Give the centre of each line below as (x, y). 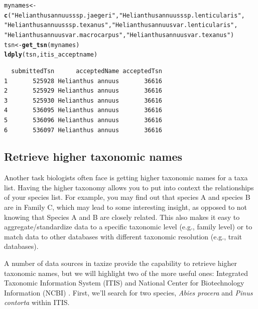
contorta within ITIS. (37, 302)
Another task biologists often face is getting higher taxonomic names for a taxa (126, 178)
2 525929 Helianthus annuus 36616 (83, 91)
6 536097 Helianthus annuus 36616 (83, 130)
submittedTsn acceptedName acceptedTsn (87, 71)
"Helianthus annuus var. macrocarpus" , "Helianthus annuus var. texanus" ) (119, 35)
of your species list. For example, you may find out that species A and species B (127, 197)
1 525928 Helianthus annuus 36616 (83, 81)
